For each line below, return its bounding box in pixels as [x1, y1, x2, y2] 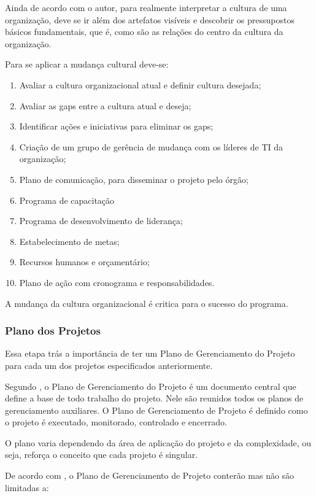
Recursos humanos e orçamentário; [19, 255, 150, 268]
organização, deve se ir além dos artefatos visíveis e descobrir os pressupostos [5, 13, 295, 26]
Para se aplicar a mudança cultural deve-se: [5, 58, 169, 71]
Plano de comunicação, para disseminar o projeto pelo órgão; [19, 172, 249, 185]
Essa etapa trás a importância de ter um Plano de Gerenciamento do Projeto [5, 347, 295, 360]
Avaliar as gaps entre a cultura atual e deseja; [19, 99, 191, 112]
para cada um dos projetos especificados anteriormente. [5, 358, 213, 371]
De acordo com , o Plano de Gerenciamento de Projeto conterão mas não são [5, 469, 295, 482]
